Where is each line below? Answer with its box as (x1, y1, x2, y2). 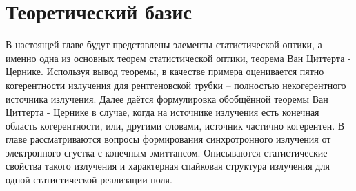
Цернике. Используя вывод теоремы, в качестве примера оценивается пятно (6, 64, 324, 79)
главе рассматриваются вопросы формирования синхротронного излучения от (6, 132, 331, 146)
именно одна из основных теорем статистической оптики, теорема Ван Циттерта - (6, 50, 351, 65)
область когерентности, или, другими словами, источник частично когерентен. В (6, 118, 345, 132)
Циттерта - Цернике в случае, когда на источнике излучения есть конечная (6, 105, 319, 119)
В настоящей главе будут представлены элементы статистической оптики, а (6, 37, 322, 52)
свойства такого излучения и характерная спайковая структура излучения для (6, 159, 330, 173)
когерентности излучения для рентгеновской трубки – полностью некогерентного (6, 77, 346, 92)
